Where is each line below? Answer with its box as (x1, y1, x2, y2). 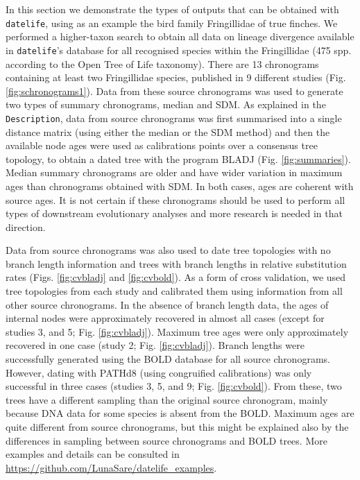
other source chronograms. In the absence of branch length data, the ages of (6, 297, 329, 311)
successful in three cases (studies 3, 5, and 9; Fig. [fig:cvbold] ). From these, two (6, 379, 342, 393)
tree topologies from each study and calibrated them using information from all (6, 284, 343, 298)
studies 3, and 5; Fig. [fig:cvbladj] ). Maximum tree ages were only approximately (6, 324, 349, 338)
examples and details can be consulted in (6, 447, 180, 461)
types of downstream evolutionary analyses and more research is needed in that (6, 206, 343, 221)
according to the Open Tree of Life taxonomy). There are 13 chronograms (6, 56, 319, 71)
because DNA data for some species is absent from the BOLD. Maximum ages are (6, 406, 354, 420)
